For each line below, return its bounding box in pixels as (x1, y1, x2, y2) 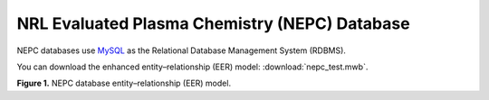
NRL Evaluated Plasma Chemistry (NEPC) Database (16, 14, 411, 33)
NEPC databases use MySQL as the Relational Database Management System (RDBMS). (16, 45, 346, 56)
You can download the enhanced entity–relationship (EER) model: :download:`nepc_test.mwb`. (16, 61, 369, 72)
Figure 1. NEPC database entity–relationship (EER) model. (16, 77, 231, 89)
